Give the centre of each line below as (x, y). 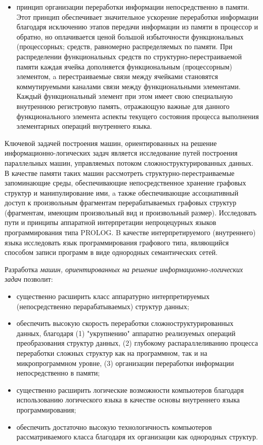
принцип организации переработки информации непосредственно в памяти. (133, 7)
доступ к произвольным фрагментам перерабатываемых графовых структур (121, 202)
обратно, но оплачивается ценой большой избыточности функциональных (130, 36)
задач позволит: (29, 279)
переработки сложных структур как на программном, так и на (112, 353)
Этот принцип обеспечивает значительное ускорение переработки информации (137, 16)
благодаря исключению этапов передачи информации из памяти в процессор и (137, 27)
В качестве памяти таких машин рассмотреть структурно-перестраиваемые (120, 173)
